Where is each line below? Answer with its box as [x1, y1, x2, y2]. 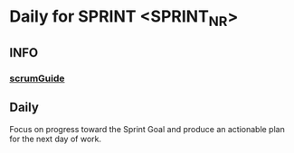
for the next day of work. [9, 133, 102, 144]
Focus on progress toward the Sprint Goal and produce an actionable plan [9, 123, 285, 134]
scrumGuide [9, 72, 65, 85]
